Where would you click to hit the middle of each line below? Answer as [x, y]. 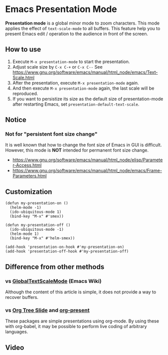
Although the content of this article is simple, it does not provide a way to [81, 292]
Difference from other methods [55, 267]
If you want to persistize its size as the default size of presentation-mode [88, 99]
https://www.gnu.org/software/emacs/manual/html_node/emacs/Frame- [87, 171]
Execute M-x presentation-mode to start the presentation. [71, 62]
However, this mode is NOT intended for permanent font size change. [77, 150]
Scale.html [23, 77]
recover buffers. [22, 297]
